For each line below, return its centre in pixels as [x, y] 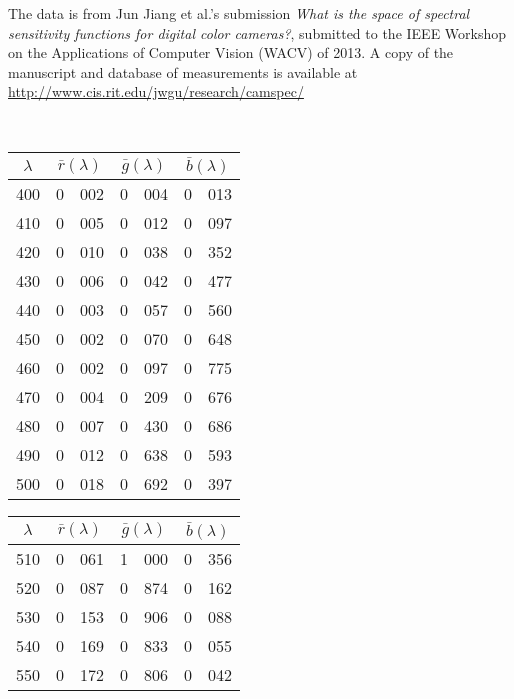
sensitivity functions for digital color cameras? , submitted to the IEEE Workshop [257, 32]
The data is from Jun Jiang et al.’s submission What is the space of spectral [239, 13]
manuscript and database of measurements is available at [183, 71]
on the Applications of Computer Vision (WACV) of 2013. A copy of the [231, 52]
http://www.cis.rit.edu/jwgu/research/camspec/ [156, 91]
